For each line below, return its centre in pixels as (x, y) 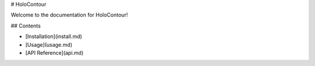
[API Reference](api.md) (55, 53)
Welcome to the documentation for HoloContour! (69, 15)
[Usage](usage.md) (49, 44)
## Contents (26, 26)
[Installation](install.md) (54, 37)
